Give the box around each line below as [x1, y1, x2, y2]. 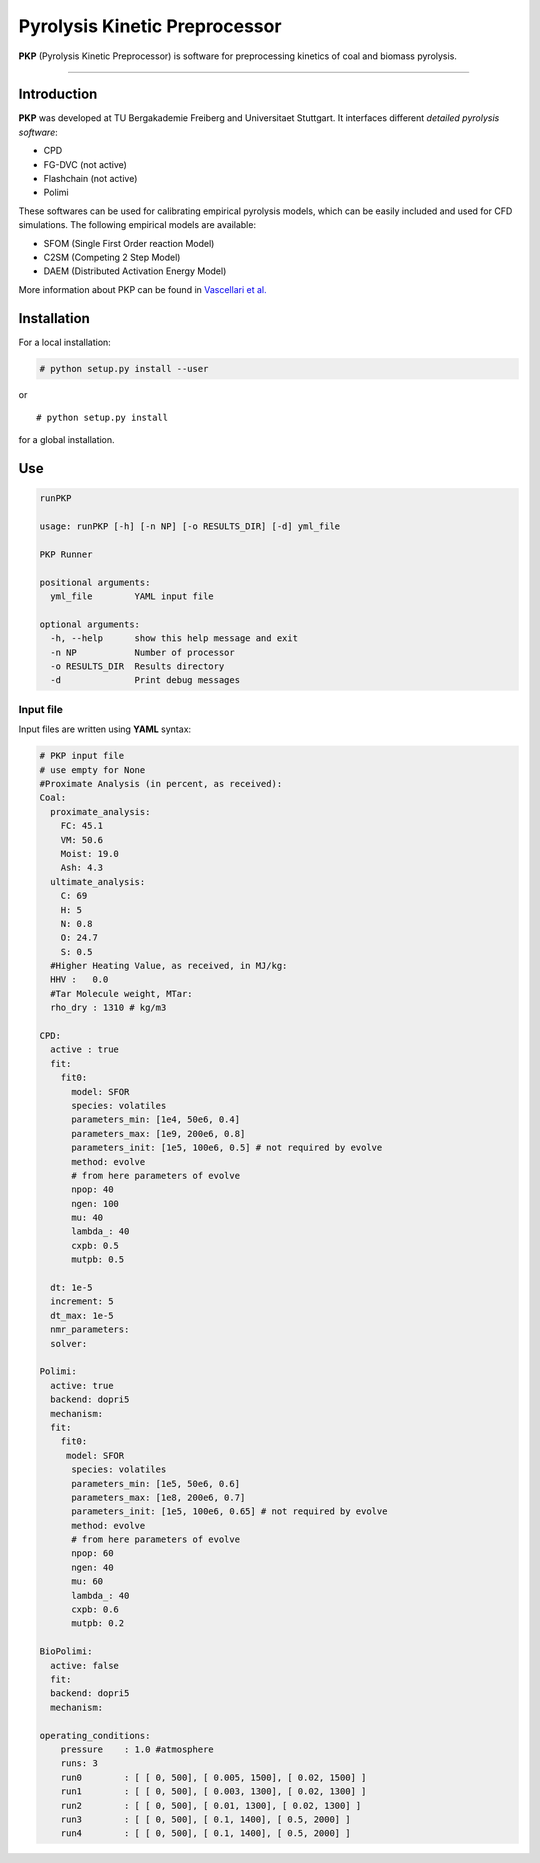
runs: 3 [60, 1758, 99, 1769]
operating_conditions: [39, 1730, 151, 1741]
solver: [50, 1338, 88, 1349]
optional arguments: [39, 618, 140, 630]
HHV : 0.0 [50, 974, 109, 985]
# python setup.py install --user [39, 363, 209, 374]
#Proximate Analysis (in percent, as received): [39, 778, 283, 789]
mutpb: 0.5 [71, 1254, 125, 1265]
